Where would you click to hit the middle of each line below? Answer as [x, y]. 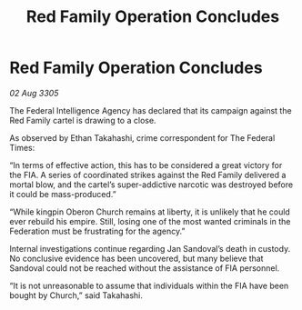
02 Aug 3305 [34, 93]
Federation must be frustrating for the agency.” [97, 231]
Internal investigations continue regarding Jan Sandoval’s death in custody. [150, 248]
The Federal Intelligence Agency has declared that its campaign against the [151, 110]
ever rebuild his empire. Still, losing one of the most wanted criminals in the [150, 221]
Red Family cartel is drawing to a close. [83, 120]
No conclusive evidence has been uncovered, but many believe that [136, 258]
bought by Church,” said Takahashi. [76, 295]
